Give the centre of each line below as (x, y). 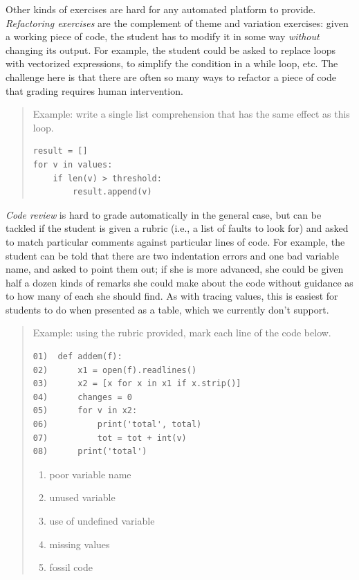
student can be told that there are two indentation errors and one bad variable (172, 255)
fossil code (71, 567)
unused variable (82, 497)
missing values (80, 544)
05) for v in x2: (85, 411)
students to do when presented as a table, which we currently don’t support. (167, 309)
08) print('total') (90, 452)
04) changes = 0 (82, 397)
